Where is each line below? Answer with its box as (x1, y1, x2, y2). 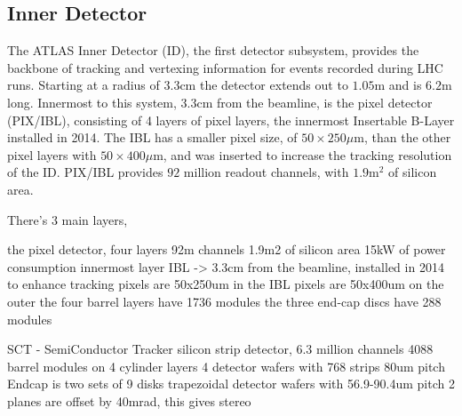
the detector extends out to (199, 76, 348, 94)
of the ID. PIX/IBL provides (7, 163, 163, 181)
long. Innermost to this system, (7, 92, 177, 111)
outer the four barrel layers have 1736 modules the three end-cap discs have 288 (7, 292, 442, 310)
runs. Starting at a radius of (7, 76, 160, 94)
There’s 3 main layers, (7, 210, 128, 228)
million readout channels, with (183, 163, 349, 181)
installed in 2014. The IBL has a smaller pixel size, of (7, 128, 298, 147)
